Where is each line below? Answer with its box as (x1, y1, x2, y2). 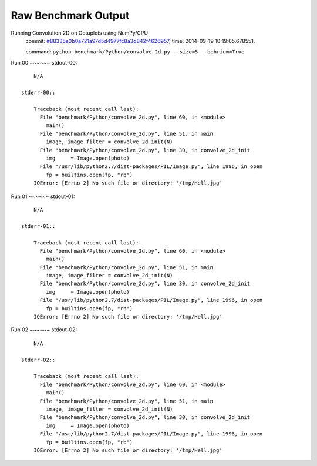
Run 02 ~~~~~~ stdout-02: (11, 326, 77, 333)
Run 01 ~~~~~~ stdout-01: (11, 193, 75, 200)
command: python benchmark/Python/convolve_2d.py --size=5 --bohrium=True (25, 48, 245, 55)
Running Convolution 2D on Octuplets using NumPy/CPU (11, 29, 149, 36)
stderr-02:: (21, 356, 56, 363)
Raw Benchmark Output (11, 9, 130, 22)
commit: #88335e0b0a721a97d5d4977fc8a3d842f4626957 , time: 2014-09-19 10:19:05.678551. (25, 37, 255, 44)
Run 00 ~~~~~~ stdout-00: (11, 59, 77, 66)
